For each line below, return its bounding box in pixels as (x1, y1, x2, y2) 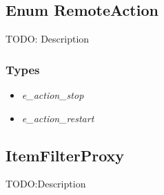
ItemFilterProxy (6, 144, 125, 165)
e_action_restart (21, 111, 94, 125)
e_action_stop (21, 88, 84, 102)
